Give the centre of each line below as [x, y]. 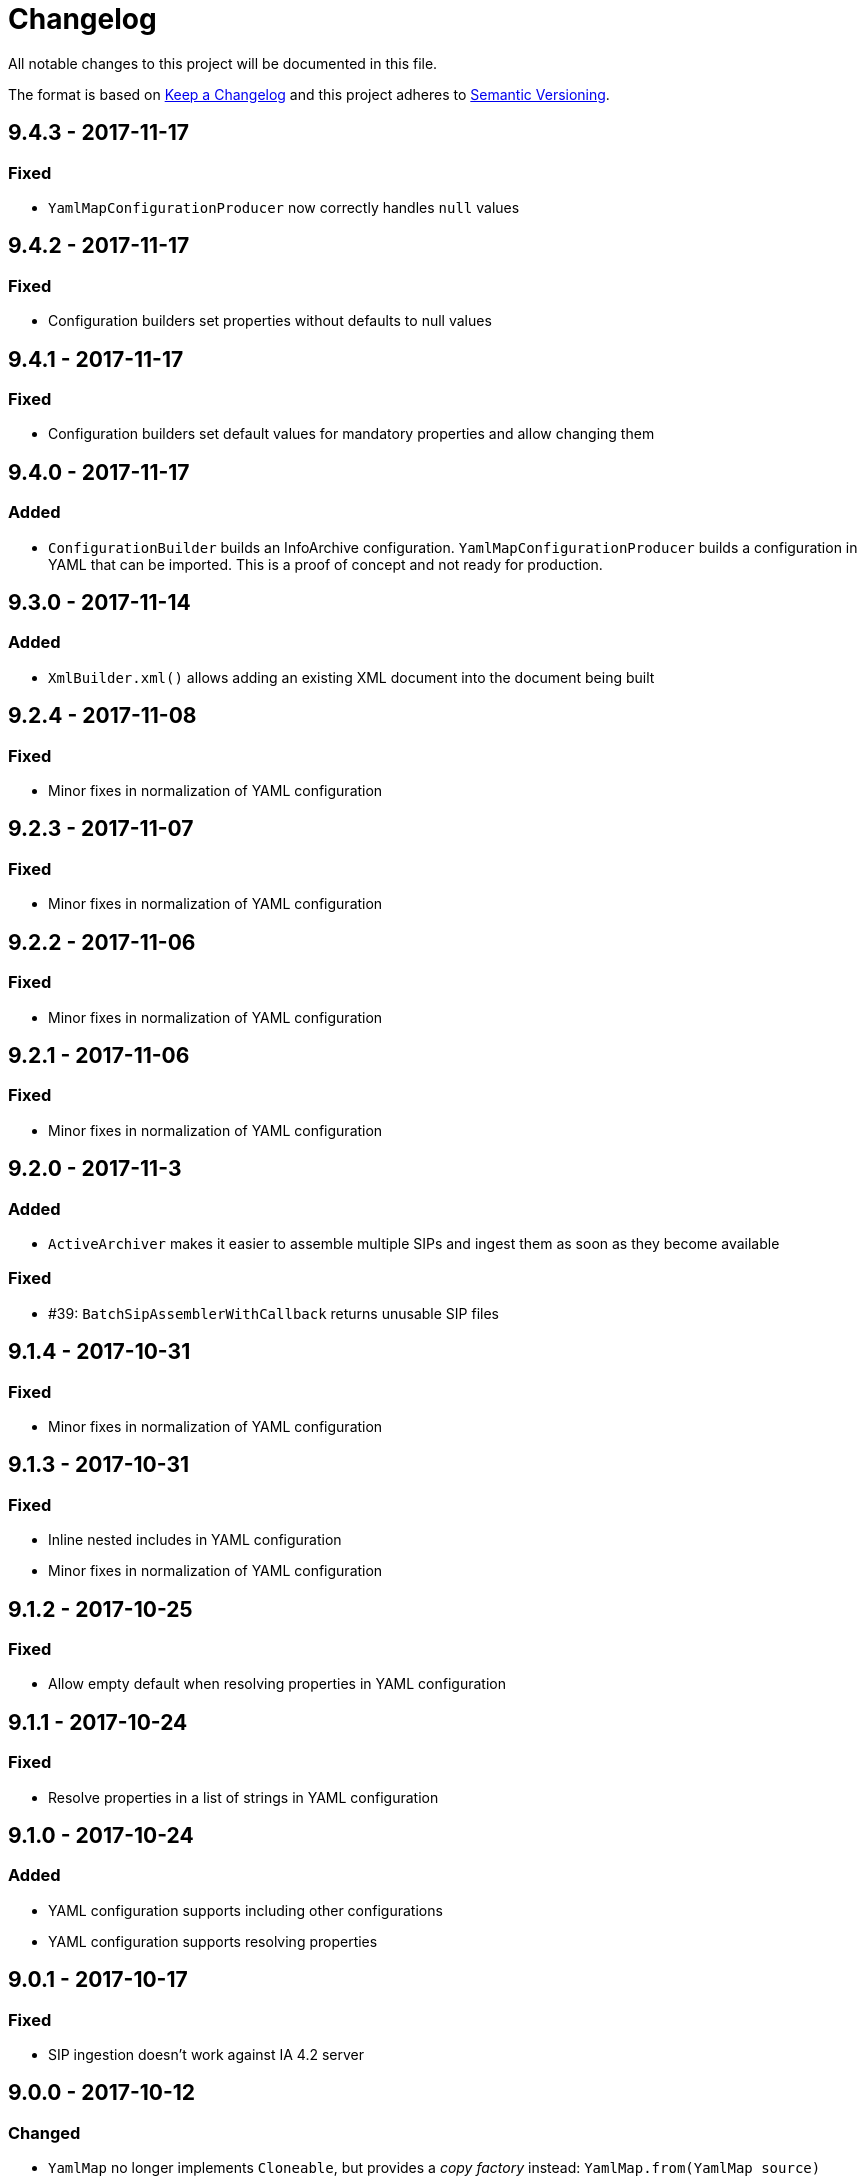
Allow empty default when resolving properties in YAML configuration [277, 1684]
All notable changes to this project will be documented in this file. [223, 63]
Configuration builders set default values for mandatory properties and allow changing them [351, 434]
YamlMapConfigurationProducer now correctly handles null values [284, 207]
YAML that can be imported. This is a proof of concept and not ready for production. [325, 564]
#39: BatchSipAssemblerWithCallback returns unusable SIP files [273, 1313]
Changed [44, 2132]
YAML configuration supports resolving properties [213, 1941]
